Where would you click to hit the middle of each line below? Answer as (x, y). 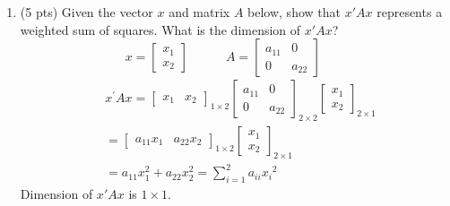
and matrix (199, 12)
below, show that (294, 12)
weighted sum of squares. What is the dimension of (160, 29)
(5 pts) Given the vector (87, 12)
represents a (410, 12)
